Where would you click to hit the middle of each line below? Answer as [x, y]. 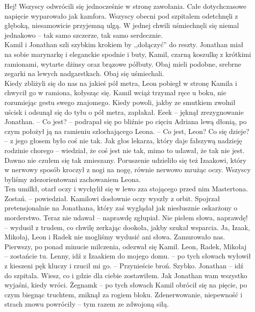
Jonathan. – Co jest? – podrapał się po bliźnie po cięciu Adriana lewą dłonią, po [126, 121]
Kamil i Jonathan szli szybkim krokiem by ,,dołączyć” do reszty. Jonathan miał [124, 44]
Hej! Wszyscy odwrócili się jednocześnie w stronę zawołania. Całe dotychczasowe [126, 6]
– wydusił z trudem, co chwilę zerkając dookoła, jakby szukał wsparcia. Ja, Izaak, [127, 227]
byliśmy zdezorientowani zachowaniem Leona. [73, 179]
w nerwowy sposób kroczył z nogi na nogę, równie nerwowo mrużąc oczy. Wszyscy [128, 169]
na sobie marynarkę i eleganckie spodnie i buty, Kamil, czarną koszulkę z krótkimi [128, 54]
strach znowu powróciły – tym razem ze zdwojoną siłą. [87, 304]
